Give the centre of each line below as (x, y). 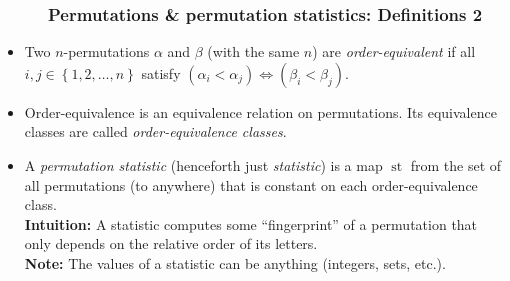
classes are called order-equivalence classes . (155, 131)
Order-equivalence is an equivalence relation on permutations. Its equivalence (260, 111)
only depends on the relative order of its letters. (171, 243)
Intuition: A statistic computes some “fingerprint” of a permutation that (251, 223)
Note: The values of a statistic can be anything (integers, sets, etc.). (235, 262)
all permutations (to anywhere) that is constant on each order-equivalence (251, 184)
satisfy (161, 72)
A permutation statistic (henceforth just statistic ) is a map (203, 165)
